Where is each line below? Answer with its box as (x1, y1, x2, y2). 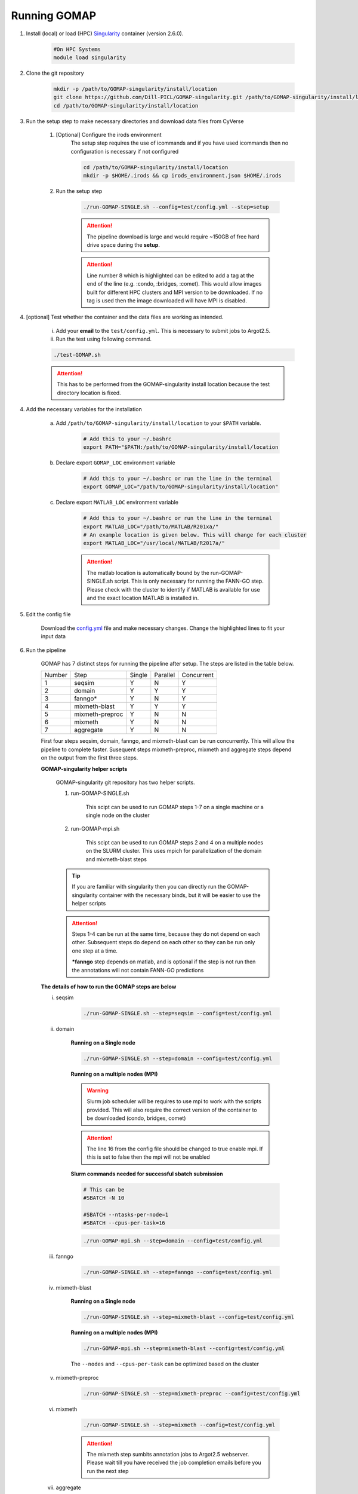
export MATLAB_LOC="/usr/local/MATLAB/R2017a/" (83, 540, 225, 547)
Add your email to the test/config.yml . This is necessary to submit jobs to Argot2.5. (55, 327, 271, 334)
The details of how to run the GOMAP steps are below (41, 983, 177, 990)
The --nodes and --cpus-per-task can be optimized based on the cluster (70, 1360, 260, 1368)
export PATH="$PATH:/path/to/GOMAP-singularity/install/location (83, 443, 279, 451)
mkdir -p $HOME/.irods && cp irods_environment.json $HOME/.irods (83, 172, 282, 179)
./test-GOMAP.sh (53, 351, 101, 359)
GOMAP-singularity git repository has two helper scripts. (55, 779, 195, 786)
